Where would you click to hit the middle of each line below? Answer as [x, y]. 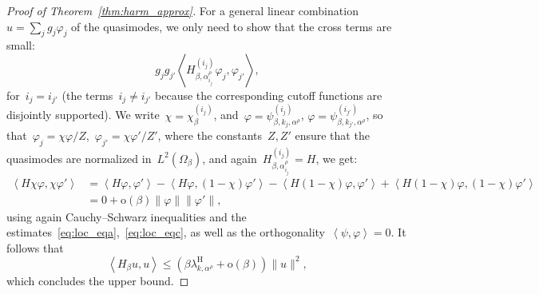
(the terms [87, 95]
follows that [35, 247]
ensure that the [332, 135]
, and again [230, 158]
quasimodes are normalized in [79, 158]
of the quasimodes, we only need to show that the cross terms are [232, 26]
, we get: [337, 158]
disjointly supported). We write [83, 115]
